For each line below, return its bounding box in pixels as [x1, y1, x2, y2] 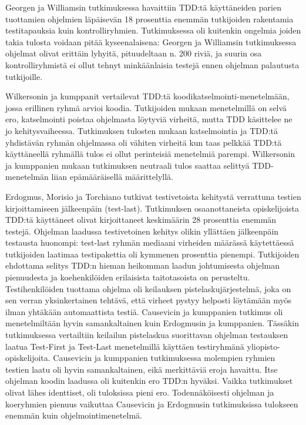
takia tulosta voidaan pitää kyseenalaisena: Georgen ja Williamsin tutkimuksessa [5, 35, 297, 48]
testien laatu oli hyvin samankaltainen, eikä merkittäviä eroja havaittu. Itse [5, 363, 278, 375]
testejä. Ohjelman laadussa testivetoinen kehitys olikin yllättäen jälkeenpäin [5, 225, 279, 237]
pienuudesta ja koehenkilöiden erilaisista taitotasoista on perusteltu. [5, 271, 250, 283]
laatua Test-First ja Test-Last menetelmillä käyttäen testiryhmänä [5, 340, 244, 352]
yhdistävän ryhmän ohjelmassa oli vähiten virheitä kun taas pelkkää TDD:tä [5, 136, 282, 148]
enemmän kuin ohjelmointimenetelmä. [5, 409, 142, 421]
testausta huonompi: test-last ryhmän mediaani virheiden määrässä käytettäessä [5, 236, 294, 249]
